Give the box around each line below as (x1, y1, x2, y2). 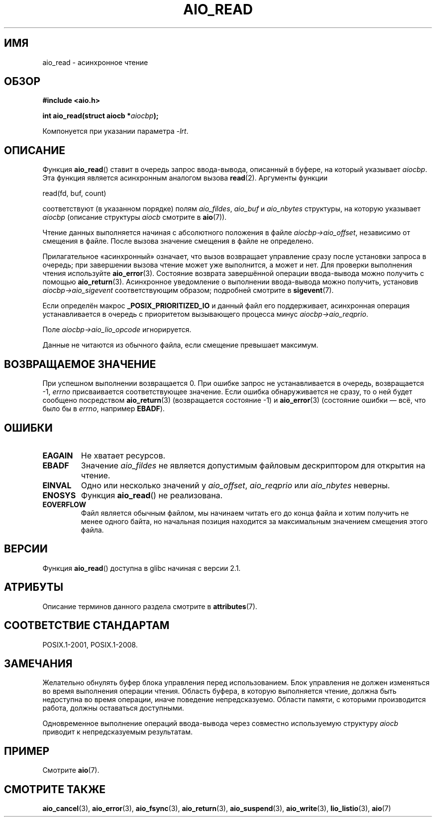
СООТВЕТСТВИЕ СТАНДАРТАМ (4, 619, 170, 632)
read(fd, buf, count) (42, 189, 107, 198)
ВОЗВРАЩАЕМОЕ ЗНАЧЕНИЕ (4, 358, 156, 370)
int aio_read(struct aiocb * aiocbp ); (42, 111, 159, 120)
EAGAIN (42, 450, 73, 460)
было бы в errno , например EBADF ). (42, 404, 165, 413)
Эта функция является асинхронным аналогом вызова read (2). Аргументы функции (42, 174, 328, 182)
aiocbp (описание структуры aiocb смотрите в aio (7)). (42, 213, 227, 222)
